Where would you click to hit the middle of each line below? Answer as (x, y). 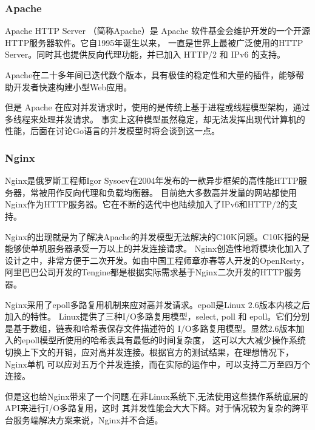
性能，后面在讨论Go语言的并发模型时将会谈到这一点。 (112, 131)
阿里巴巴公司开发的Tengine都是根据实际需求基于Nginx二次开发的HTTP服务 (153, 272)
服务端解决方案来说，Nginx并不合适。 (88, 419)
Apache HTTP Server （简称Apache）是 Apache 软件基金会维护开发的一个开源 (158, 31)
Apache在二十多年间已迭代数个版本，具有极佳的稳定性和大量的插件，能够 (151, 75)
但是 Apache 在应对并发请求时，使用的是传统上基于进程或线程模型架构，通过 (157, 107)
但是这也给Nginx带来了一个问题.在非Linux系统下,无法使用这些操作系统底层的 (157, 396)
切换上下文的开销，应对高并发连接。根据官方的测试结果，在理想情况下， (149, 351)
